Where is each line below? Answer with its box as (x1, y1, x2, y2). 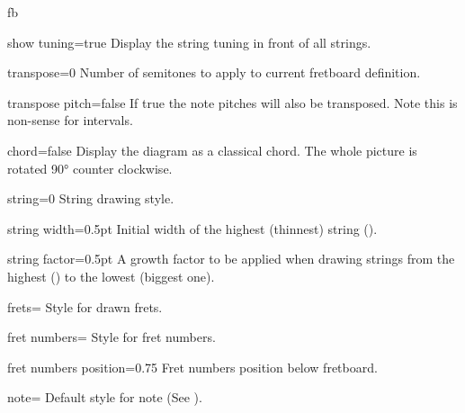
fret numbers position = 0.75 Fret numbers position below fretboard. (7, 357, 378, 376)
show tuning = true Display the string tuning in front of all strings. (7, 32, 371, 51)
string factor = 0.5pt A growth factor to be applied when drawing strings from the (7, 249, 455, 268)
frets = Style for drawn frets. (7, 297, 163, 316)
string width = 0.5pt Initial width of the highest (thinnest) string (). (7, 219, 378, 238)
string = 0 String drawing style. (7, 189, 174, 208)
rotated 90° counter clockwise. (7, 158, 173, 177)
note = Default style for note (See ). (7, 388, 202, 407)
